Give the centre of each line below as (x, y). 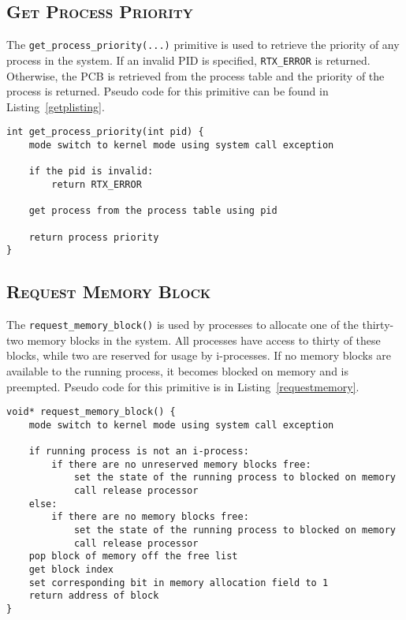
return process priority (94, 237)
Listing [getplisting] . (56, 106)
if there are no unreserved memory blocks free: (181, 464)
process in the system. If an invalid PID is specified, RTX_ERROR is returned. (188, 60)
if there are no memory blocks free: (150, 517)
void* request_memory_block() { (91, 412)
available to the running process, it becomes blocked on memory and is (178, 370)
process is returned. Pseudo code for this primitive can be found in (168, 91)
